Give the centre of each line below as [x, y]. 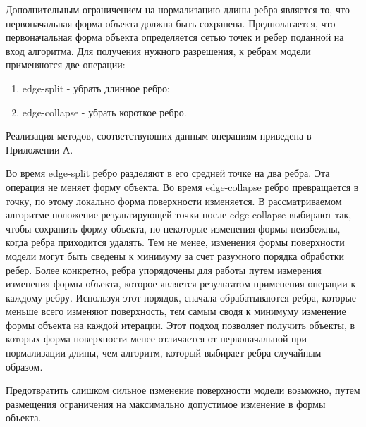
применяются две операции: [66, 64]
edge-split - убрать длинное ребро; [96, 88]
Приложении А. [39, 149]
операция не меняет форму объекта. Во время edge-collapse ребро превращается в [182, 186]
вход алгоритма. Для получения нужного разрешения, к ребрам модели [158, 50]
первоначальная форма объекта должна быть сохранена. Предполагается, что [171, 23]
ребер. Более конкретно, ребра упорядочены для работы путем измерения [164, 270]
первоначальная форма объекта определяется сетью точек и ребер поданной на [175, 37]
